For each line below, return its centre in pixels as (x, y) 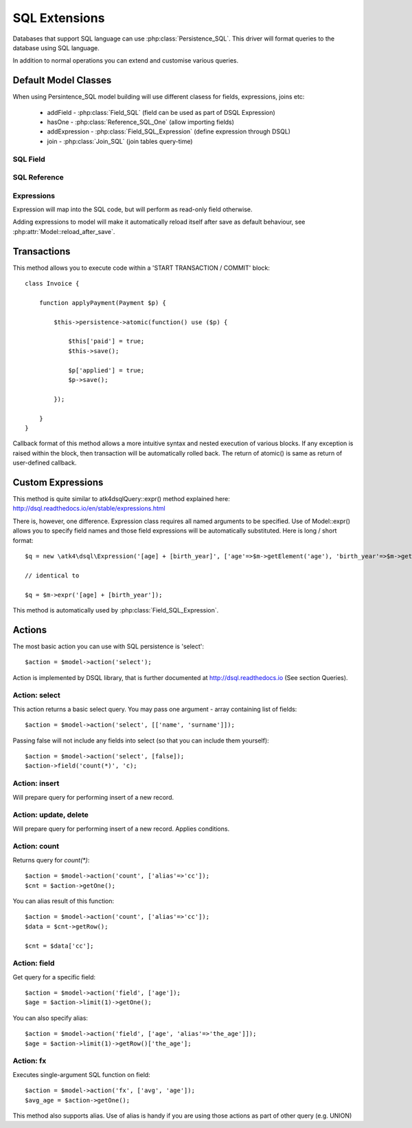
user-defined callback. (45, 463)
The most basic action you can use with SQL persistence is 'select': (108, 646)
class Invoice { (52, 284)
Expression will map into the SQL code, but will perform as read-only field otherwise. (133, 209)
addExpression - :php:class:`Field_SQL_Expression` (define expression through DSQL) (169, 131)
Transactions (42, 251)
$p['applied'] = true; (106, 370)
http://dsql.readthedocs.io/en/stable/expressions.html (89, 509)
